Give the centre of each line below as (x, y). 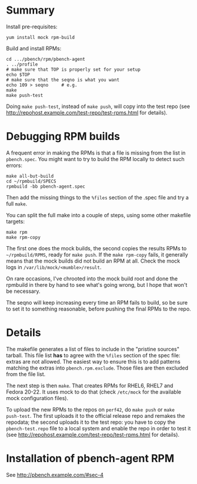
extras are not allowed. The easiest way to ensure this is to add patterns (93, 361)
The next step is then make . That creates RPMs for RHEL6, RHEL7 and (90, 385)
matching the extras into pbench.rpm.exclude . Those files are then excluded (97, 368)
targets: (16, 221)
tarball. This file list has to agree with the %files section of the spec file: (93, 355)
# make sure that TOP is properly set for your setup (74, 69)
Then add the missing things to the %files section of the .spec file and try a (98, 197)
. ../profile (22, 64)
